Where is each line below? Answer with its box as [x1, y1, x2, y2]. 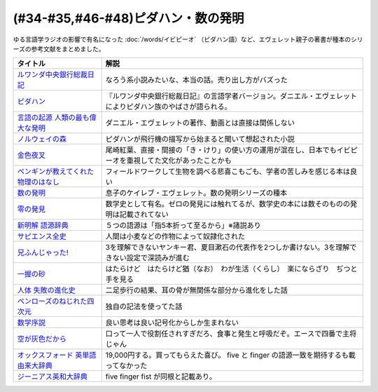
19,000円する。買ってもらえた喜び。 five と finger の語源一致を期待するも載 [105, 351, 356, 360]
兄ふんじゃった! [17, 248, 69, 257]
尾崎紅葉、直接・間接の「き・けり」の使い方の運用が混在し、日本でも [105, 145, 337, 155]
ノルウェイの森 [17, 134, 66, 144]
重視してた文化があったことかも [126, 156, 232, 165]
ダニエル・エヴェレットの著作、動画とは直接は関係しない [105, 118, 295, 128]
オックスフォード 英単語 [17, 351, 97, 360]
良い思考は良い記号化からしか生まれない [105, 318, 239, 327]
